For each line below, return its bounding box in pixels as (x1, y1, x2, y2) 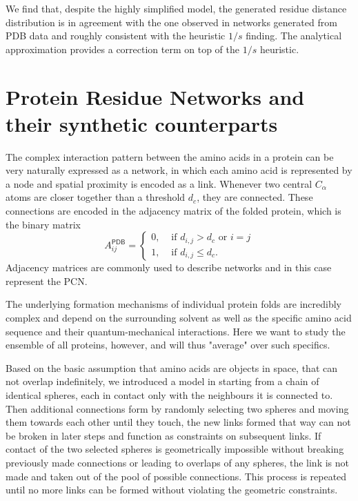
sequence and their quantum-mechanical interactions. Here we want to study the (6, 324, 346, 338)
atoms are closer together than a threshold (6, 190, 186, 204)
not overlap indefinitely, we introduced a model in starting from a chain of (6, 374, 319, 389)
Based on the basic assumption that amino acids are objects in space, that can (6, 360, 338, 375)
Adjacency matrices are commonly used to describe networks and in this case (6, 260, 332, 275)
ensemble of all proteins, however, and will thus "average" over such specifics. (6, 337, 330, 352)
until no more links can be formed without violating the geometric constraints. (6, 482, 338, 497)
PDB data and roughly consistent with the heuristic (6, 28, 226, 43)
